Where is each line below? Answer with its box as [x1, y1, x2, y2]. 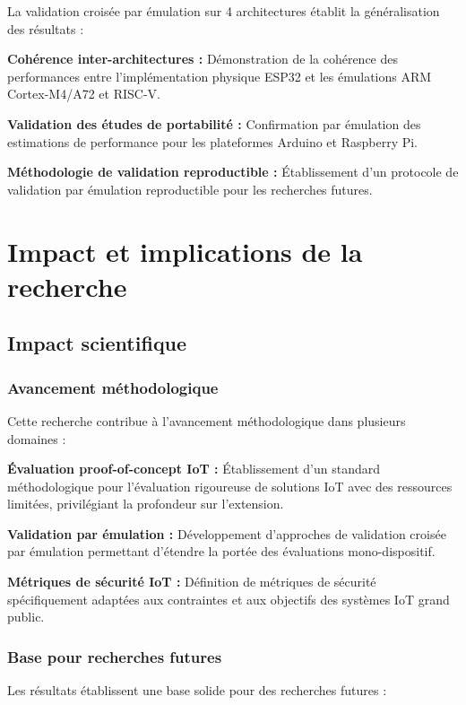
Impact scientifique [7, 329, 187, 357]
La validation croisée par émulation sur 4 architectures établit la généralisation [7, 2, 440, 20]
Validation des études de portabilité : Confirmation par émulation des [7, 114, 421, 133]
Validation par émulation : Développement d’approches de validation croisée [7, 524, 446, 543]
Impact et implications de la [7, 232, 363, 269]
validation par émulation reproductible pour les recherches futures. [7, 179, 373, 198]
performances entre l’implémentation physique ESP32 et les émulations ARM [7, 66, 432, 85]
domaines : [7, 429, 66, 448]
